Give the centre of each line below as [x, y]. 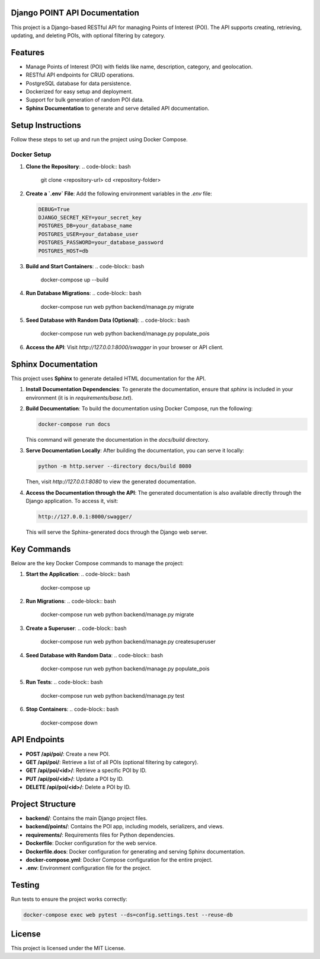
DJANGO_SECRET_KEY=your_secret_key [90, 217]
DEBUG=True [54, 209]
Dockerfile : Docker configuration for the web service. [91, 843]
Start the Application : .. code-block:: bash [78, 574]
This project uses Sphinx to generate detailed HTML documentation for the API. [108, 378]
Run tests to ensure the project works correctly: [69, 899]
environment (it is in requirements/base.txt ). [79, 397]
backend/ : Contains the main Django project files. [87, 818]
